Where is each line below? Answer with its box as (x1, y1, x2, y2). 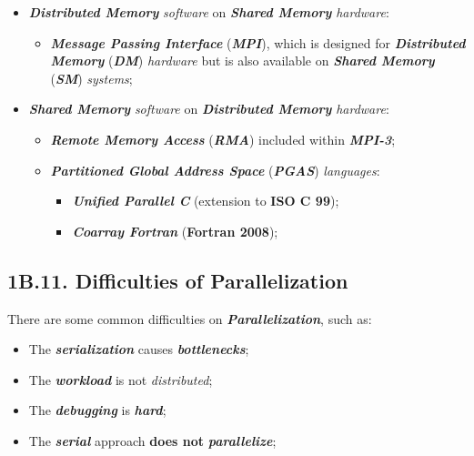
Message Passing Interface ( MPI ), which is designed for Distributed (50, 33, 466, 52)
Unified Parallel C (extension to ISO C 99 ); (72, 191, 339, 210)
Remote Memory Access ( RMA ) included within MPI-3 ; (50, 129, 396, 148)
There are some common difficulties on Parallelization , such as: (7, 309, 372, 328)
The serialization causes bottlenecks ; (28, 339, 249, 359)
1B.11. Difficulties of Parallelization (7, 266, 348, 294)
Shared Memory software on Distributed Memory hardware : (28, 99, 389, 118)
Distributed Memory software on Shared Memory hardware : (28, 3, 389, 21)
